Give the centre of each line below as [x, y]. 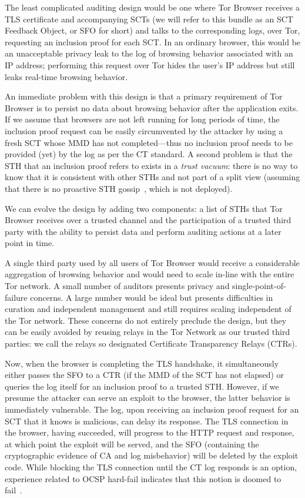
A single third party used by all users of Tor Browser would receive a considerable [152, 262]
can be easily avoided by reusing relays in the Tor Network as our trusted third [148, 332]
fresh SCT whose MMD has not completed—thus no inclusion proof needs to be [149, 142]
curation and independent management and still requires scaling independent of [148, 309]
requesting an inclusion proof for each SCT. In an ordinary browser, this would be [153, 41]
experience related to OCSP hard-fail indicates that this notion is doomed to [143, 478]
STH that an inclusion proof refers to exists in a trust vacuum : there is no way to [151, 165]
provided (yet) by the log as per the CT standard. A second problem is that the [149, 154]
